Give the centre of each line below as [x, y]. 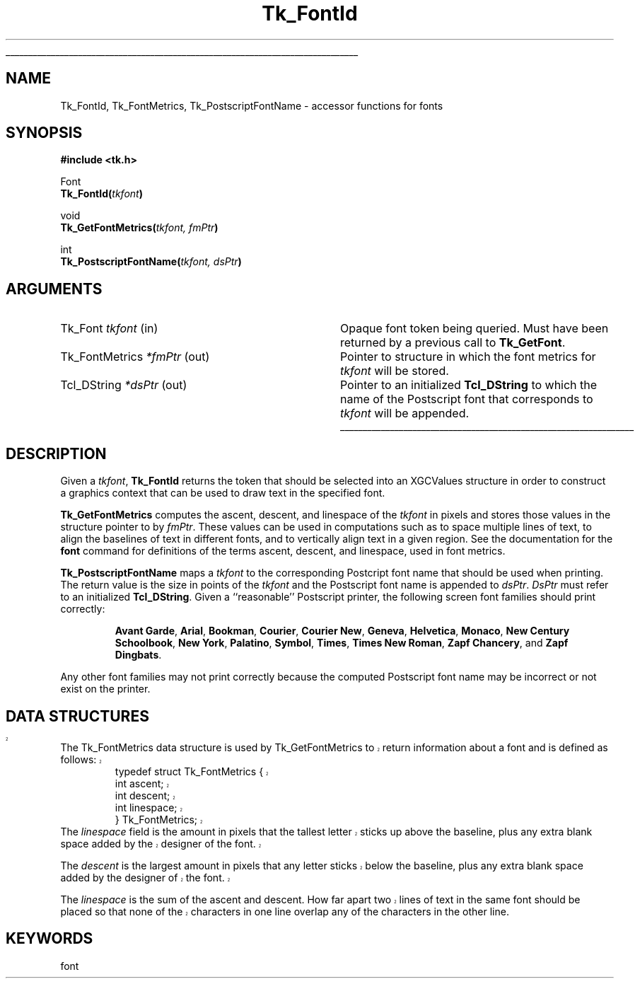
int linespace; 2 [149, 807]
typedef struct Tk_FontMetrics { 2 [192, 771]
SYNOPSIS [44, 133]
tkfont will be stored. [394, 371]
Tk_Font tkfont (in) [109, 329]
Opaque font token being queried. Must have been [474, 329]
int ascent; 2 [142, 783]
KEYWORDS [50, 939]
